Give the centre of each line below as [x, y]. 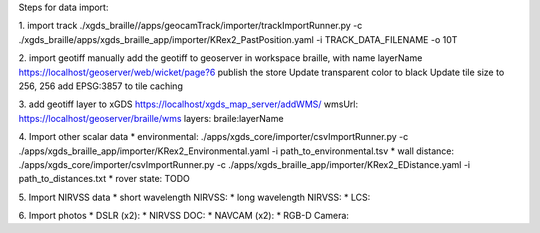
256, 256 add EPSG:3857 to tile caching [101, 86]
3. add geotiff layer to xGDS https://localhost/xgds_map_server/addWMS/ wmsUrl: [188, 104]
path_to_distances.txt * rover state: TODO [104, 179]
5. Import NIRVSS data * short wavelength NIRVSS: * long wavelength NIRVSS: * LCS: [194, 197]
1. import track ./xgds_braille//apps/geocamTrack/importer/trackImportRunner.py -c [190, 26]
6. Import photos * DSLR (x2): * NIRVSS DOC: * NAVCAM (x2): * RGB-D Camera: [184, 216]
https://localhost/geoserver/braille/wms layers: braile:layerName [151, 118]
